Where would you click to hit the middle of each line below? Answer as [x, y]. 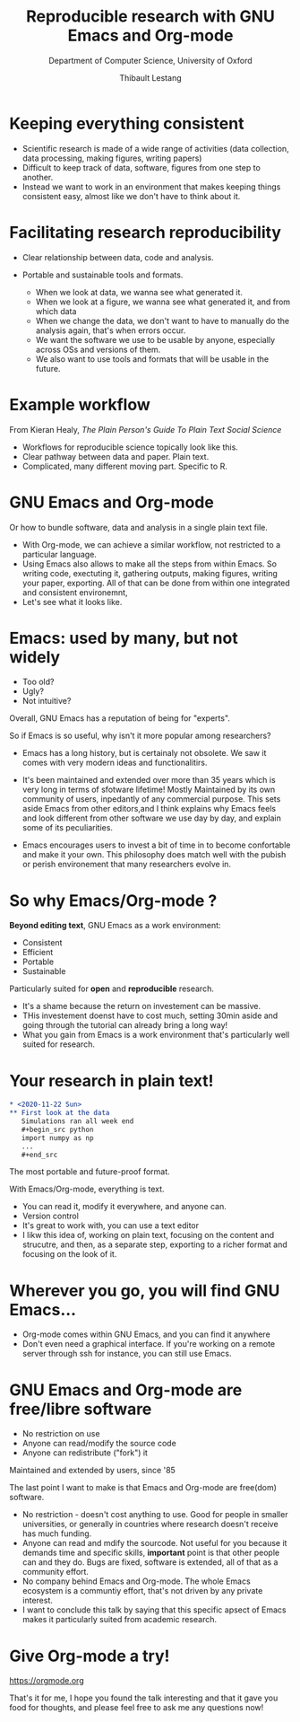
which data [56, 311]
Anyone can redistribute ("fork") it [85, 1453]
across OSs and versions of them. [98, 349]
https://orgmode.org [47, 1681]
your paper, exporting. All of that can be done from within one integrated [156, 583]
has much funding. [57, 1533]
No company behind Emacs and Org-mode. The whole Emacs [136, 1581]
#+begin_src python [57, 1129]
